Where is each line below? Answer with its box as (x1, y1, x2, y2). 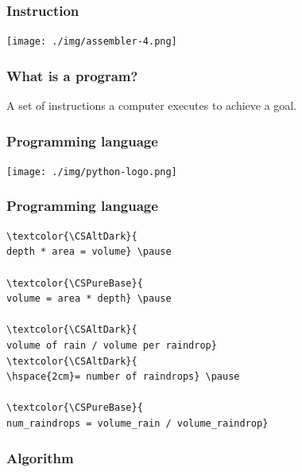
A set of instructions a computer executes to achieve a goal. (6, 97, 297, 114)
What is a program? (6, 65, 138, 85)
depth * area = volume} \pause (6, 246, 172, 258)
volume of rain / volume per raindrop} (6, 339, 217, 351)
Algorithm (6, 448, 74, 468)
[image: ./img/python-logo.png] (6, 166, 177, 177)
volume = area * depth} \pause (6, 293, 172, 305)
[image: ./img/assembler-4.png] (6, 36, 177, 48)
